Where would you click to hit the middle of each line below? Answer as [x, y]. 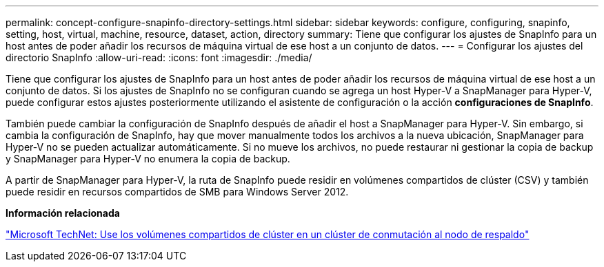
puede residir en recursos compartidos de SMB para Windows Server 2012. [177, 192]
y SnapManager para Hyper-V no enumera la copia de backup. [148, 159]
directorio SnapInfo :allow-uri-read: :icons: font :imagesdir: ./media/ [159, 57]
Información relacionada [63, 213]
